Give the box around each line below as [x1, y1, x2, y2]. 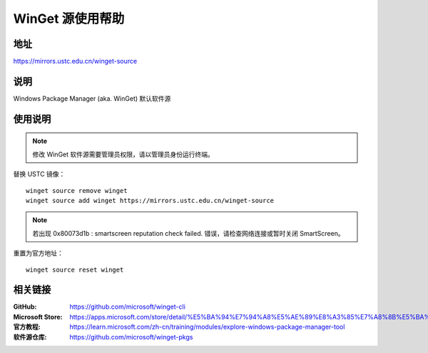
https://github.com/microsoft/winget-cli [69, 302, 185, 311]
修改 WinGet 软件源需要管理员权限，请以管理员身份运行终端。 [32, 150, 214, 159]
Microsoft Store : [13, 312, 63, 321]
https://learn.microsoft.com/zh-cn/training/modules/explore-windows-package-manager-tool [69, 322, 345, 332]
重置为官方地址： [13, 249, 63, 257]
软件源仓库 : [13, 332, 47, 341]
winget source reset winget [26, 265, 124, 274]
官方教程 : [13, 322, 41, 332]
